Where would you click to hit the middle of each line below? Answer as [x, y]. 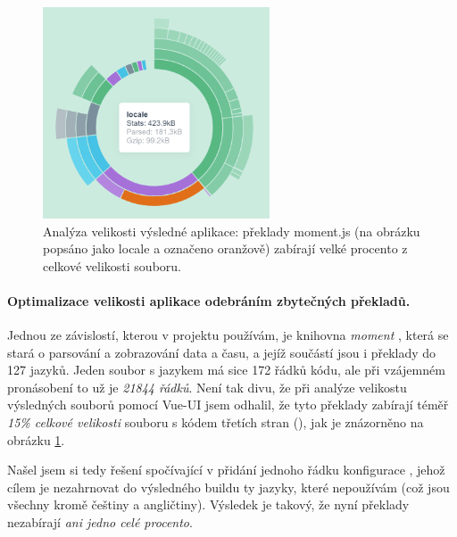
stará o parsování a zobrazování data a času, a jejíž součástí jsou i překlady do [222, 352]
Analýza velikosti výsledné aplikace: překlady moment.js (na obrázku [232, 231]
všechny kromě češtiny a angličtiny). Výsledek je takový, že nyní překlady [208, 504]
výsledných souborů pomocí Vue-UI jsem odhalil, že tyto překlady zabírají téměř [228, 405]
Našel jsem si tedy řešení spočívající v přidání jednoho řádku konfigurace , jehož [226, 470]
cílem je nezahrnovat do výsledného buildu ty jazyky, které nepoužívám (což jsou [228, 487]
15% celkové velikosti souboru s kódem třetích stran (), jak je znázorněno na [216, 422]
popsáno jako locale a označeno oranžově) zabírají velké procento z [225, 248]
